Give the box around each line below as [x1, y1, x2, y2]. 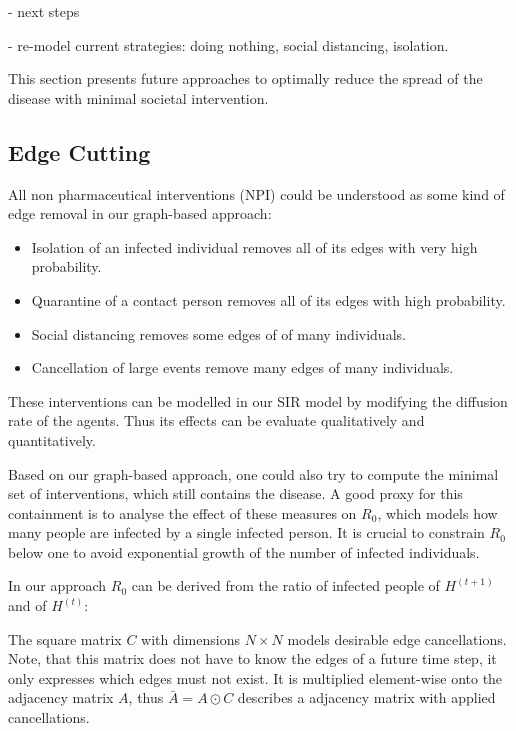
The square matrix [8, 628, 122, 649]
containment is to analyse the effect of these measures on [8, 502, 357, 523]
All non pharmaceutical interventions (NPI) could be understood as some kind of [8, 183, 505, 204]
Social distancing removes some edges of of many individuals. [31, 323, 406, 344]
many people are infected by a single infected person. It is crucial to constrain [8, 522, 485, 543]
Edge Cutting [8, 136, 151, 167]
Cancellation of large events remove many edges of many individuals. [31, 357, 454, 378]
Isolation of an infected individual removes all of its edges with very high [31, 236, 478, 257]
